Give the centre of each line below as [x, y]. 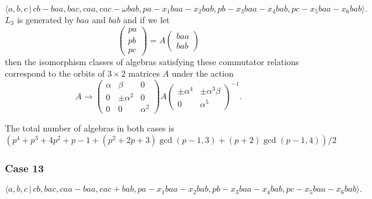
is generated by [45, 19]
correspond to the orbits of [55, 73]
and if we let [147, 19]
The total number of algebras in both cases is [90, 128]
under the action [202, 73]
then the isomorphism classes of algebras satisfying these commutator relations [152, 61]
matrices [144, 73]
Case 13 [24, 168]
